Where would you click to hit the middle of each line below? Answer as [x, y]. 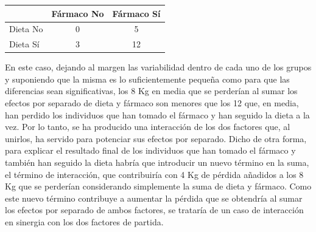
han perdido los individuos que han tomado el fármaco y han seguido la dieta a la [157, 114]
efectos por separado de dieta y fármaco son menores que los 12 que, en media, [152, 103]
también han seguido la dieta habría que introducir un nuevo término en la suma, [157, 162]
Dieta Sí [24, 44]
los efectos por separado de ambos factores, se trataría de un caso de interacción [154, 210]
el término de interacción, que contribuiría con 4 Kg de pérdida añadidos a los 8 [154, 174]
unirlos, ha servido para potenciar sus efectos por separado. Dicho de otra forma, [156, 138]
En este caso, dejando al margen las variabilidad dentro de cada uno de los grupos [158, 67]
